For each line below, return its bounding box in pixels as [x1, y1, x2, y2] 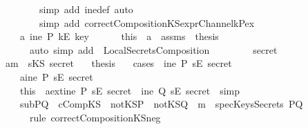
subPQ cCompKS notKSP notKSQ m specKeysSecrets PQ [19, 97, 303, 111]
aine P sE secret [19, 69, 93, 83]
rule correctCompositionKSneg [29, 110, 161, 124]
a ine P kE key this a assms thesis [19, 29, 219, 43]
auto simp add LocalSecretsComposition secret [29, 42, 278, 57]
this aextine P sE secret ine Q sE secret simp [19, 83, 240, 97]
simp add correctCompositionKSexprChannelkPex [39, 15, 255, 30]
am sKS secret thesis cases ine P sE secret [5, 56, 232, 70]
